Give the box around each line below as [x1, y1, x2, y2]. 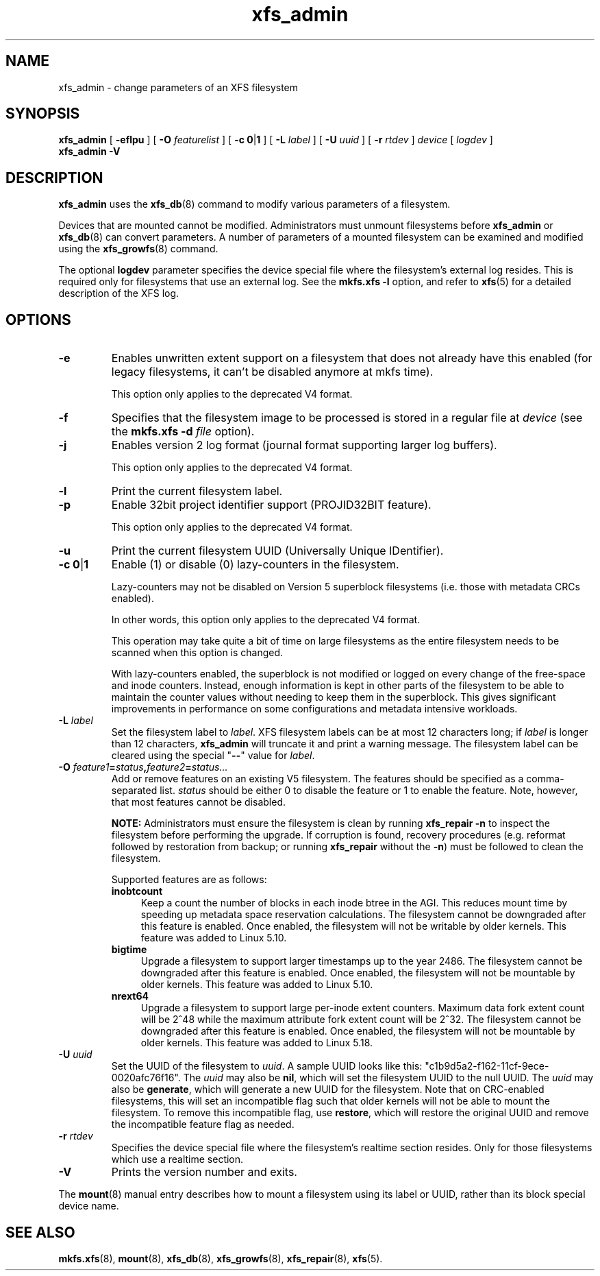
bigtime [111, 943, 147, 956]
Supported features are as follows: [111, 874, 267, 886]
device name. [58, 1200, 119, 1212]
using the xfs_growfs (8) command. [58, 243, 218, 255]
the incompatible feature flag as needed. [111, 1118, 295, 1131]
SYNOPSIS [5, 105, 80, 123]
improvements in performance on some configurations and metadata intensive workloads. [111, 703, 518, 715]
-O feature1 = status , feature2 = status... [58, 761, 228, 773]
